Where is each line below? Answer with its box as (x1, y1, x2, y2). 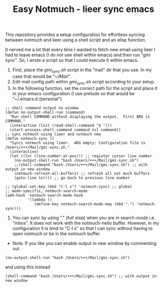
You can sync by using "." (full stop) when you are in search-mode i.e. (12, 215, 156, 221)
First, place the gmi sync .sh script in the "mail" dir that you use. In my (12, 67, 152, 74)
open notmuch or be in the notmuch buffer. (12, 231, 101, 237)
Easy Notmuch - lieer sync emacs (12, 3, 155, 15)
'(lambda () (27, 197, 52, 202)
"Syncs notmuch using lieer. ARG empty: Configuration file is (9, 140, 146, 145)
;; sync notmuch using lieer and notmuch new (5, 131, 101, 137)
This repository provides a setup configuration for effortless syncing (5, 31, 145, 38)
